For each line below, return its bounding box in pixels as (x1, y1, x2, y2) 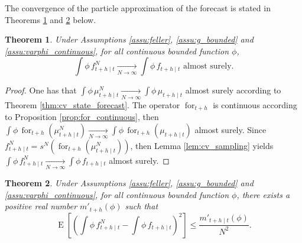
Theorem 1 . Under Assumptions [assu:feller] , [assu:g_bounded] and (5, 33, 254, 46)
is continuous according (213, 98, 297, 111)
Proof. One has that (5, 84, 77, 96)
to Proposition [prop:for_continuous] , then (5, 111, 159, 123)
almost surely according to (185, 84, 281, 96)
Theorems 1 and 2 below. (5, 13, 96, 25)
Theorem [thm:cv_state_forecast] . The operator (5, 98, 180, 111)
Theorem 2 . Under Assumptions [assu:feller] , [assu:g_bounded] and (5, 177, 254, 189)
